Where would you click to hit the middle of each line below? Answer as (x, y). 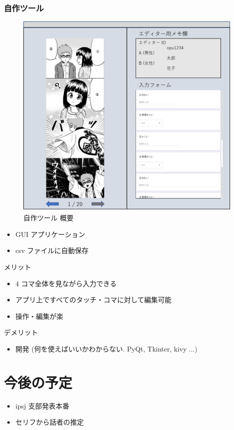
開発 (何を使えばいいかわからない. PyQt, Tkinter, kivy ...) (106, 348)
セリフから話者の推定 (49, 422)
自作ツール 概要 (49, 218)
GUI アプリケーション (50, 234)
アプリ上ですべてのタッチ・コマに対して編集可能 (93, 300)
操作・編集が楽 (39, 316)
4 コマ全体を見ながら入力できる (66, 283)
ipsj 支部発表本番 (42, 405)
